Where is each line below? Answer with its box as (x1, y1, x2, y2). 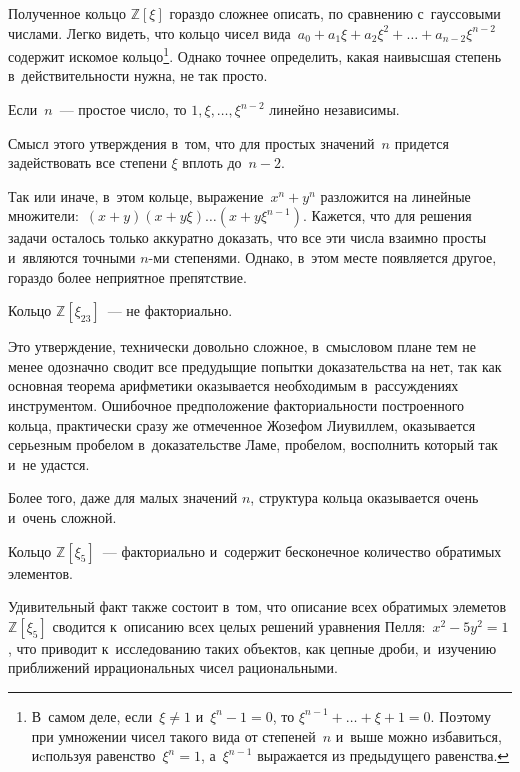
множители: (8, 205, 79, 226)
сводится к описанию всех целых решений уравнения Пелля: (52, 615, 426, 636)
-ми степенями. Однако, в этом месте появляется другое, (148, 247, 497, 267)
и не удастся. (8, 453, 90, 474)
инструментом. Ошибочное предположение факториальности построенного (8, 394, 465, 415)
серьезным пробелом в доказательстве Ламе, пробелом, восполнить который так (8, 434, 498, 455)
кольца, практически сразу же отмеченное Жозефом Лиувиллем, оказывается (8, 414, 476, 435)
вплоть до (182, 152, 242, 173)
